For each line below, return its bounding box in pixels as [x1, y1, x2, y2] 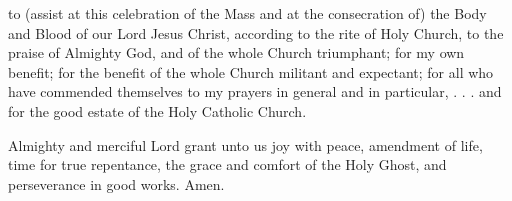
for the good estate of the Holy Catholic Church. [8, 100, 307, 121]
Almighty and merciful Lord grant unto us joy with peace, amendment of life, [8, 134, 483, 155]
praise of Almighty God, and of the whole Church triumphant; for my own [8, 42, 465, 63]
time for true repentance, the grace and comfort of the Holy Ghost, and [8, 154, 447, 175]
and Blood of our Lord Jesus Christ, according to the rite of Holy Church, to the [8, 22, 504, 43]
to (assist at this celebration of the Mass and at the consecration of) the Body [8, 3, 487, 23]
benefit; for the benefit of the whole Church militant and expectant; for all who [8, 61, 494, 82]
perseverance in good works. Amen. [8, 173, 225, 194]
